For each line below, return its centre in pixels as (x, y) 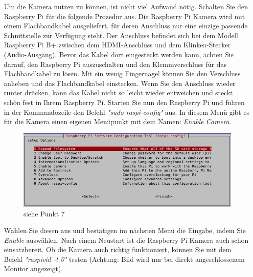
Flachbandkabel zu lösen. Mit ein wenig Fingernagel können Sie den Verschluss (122, 74)
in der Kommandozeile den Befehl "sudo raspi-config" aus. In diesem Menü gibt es (127, 112)
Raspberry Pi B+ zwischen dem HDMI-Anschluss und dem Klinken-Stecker (117, 45)
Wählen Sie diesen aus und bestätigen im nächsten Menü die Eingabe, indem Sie (125, 230)
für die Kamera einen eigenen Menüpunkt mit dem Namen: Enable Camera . (118, 121)
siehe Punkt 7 (44, 214)
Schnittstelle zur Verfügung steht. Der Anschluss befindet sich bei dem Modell (121, 35)
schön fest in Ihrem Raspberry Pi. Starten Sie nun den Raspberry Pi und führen (124, 102)
